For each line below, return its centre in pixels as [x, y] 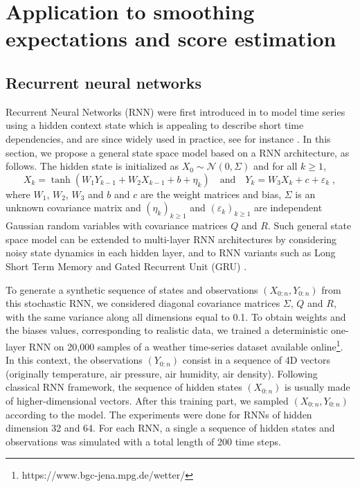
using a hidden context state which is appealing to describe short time [155, 125]
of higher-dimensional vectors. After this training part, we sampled [147, 400]
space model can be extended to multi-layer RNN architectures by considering [171, 239]
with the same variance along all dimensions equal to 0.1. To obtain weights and [176, 316]
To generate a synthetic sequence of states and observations [132, 289]
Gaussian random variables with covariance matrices [117, 225]
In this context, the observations [74, 360]
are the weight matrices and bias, [211, 194]
